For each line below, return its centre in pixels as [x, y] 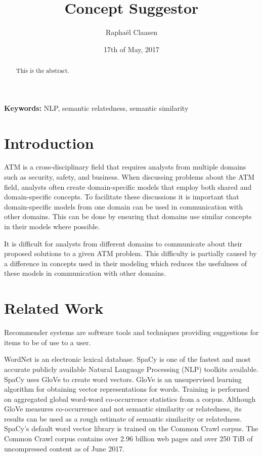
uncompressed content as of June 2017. [64, 448]
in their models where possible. [52, 226]
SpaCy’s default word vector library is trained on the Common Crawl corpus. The [131, 428]
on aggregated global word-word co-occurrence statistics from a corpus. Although [130, 399]
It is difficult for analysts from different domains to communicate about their [123, 243]
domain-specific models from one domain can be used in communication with [123, 206]
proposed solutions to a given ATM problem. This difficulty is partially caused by [130, 253]
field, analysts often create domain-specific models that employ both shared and [128, 186]
